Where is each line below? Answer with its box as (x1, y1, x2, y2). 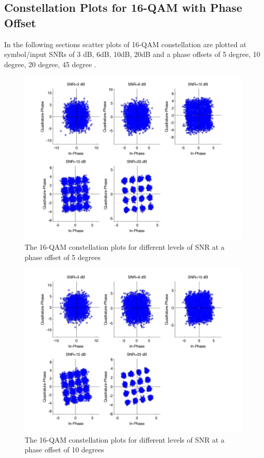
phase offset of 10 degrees (25, 444, 105, 455)
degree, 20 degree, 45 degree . (4, 58, 96, 69)
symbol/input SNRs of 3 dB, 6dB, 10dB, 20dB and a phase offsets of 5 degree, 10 (4, 49, 260, 59)
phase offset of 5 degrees (25, 251, 101, 262)
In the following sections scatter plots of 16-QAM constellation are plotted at (4, 38, 247, 49)
